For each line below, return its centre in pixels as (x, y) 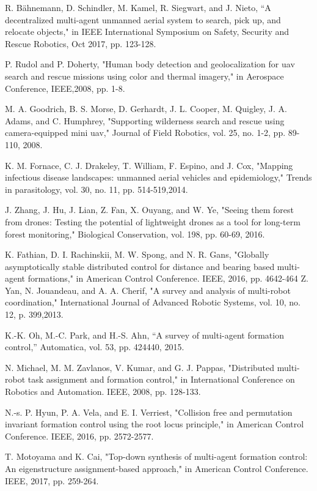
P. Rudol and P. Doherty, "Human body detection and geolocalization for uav (150, 64)
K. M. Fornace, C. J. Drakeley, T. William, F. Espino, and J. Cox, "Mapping (149, 165)
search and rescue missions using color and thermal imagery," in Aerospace (144, 76)
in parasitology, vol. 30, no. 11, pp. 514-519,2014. (97, 189)
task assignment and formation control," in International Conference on (161, 379)
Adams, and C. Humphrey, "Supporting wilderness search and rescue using (145, 120)
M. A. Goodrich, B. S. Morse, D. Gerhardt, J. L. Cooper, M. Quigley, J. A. (146, 109)
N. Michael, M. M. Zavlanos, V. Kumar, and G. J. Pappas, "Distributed (140, 367)
